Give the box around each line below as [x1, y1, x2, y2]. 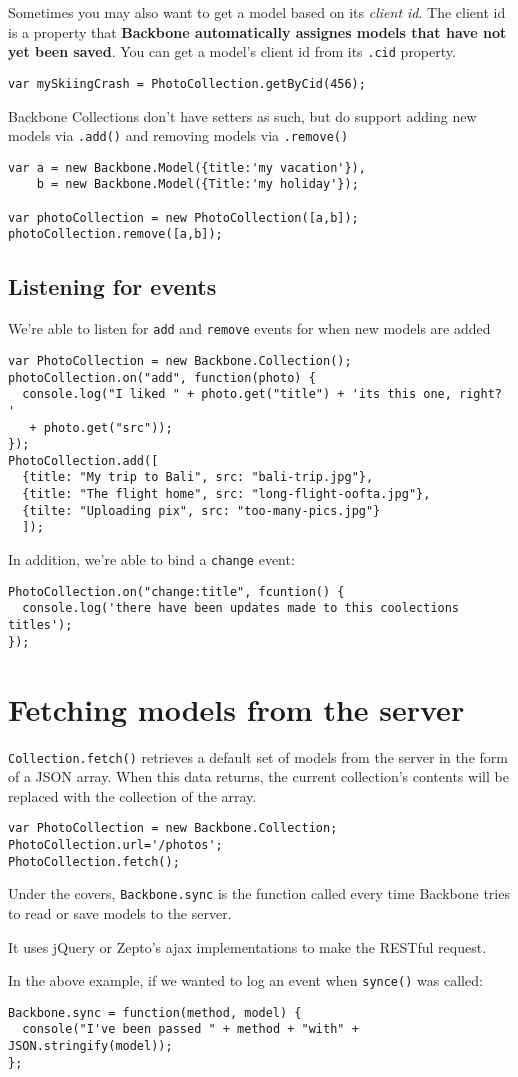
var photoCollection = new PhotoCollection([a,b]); [8, 210, 359, 225]
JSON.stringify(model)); [8, 1039, 173, 1054]
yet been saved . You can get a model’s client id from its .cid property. [8, 41, 456, 62]
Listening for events [8, 271, 217, 302]
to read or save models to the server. [8, 902, 232, 923]
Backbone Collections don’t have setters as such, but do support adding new [8, 105, 477, 126]
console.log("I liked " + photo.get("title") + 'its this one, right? [22, 387, 502, 402]
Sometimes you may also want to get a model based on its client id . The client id [8, 2, 506, 22]
